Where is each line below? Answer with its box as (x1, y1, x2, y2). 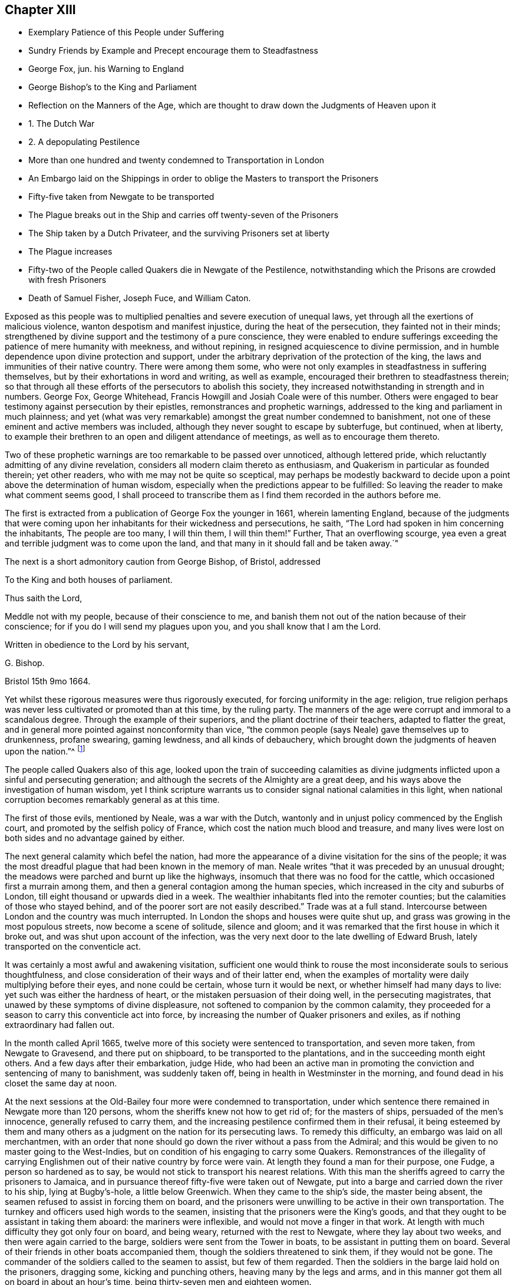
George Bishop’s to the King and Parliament (28, 82, 197, 93)
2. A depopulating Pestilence (28, 137, 140, 147)
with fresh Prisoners (28, 275, 107, 285)
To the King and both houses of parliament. (5, 575, 173, 585)
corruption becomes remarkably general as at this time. (5, 795, 220, 805)
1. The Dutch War (28, 118, 95, 129)
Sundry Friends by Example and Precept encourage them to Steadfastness (28, 45, 318, 56)
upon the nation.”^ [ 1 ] (5, 744, 85, 757)
